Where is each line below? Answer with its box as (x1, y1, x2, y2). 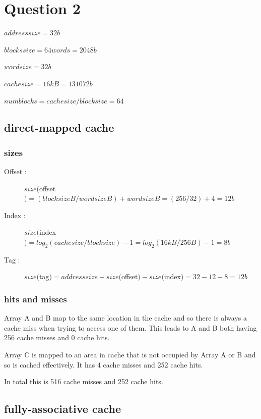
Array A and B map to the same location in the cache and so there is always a (4, 312, 247, 323)
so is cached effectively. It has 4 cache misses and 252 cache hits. (4, 359, 203, 370)
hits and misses (4, 292, 67, 305)
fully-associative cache (4, 401, 121, 416)
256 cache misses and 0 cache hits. (4, 332, 110, 343)
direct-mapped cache (4, 120, 114, 135)
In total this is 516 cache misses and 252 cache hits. (4, 376, 163, 387)
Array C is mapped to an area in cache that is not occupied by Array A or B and (4, 349, 256, 360)
